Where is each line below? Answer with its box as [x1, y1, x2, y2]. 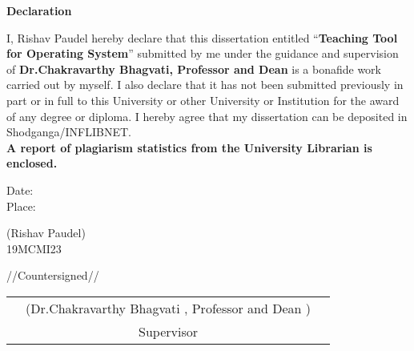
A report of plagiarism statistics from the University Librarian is [6, 139, 372, 155]
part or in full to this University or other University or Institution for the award [6, 91, 400, 108]
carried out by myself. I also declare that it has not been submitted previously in [6, 76, 404, 93]
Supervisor [139, 321, 198, 341]
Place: [6, 197, 36, 214]
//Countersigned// [6, 267, 99, 284]
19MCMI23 [6, 240, 62, 256]
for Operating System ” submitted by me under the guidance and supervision [6, 45, 399, 62]
